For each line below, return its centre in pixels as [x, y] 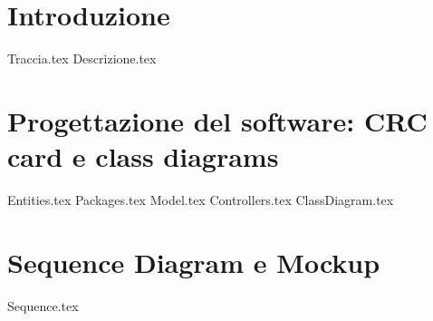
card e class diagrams [143, 156]
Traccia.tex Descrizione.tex [82, 58]
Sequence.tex [43, 305]
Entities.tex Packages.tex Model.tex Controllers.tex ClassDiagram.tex [201, 200]
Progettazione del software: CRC [217, 120]
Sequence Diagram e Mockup [194, 262]
